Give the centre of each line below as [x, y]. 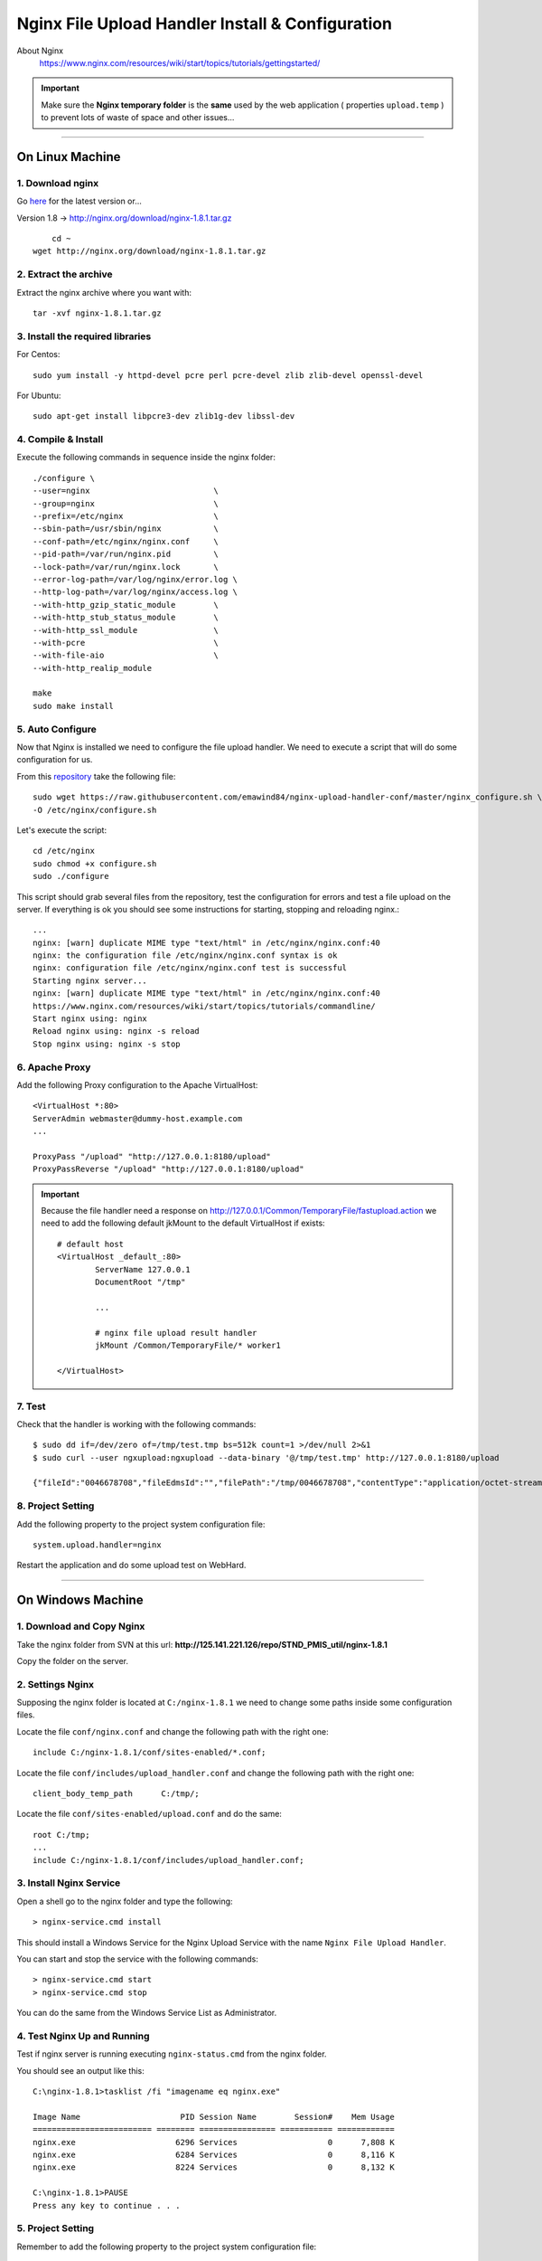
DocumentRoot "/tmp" [140, 1282]
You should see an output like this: [80, 2070]
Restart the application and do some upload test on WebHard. [131, 1566]
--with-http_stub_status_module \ [126, 618]
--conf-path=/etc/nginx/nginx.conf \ [126, 541]
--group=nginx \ [126, 503]
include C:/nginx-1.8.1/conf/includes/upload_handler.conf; [168, 1860]
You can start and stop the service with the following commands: [138, 1959]
